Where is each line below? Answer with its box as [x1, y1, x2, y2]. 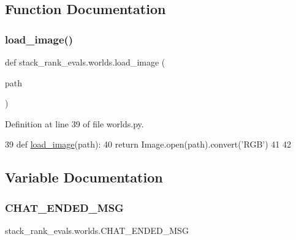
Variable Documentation [5, 168, 163, 187]
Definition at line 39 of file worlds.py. [5, 117, 144, 130]
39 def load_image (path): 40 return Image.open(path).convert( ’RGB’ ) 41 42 [5, 138, 291, 151]
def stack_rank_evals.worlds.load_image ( [5, 56, 165, 68]
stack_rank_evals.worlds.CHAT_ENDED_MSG [5, 223, 189, 236]
